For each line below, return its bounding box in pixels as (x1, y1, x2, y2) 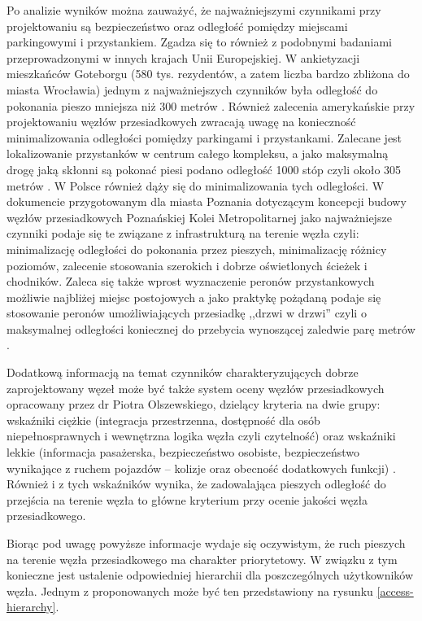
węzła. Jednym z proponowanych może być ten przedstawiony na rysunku (7, 582, 373, 599)
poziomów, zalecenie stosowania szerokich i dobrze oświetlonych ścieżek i (7, 256, 368, 273)
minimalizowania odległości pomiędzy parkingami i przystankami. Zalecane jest (7, 129, 402, 146)
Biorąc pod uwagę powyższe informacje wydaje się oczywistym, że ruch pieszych (7, 535, 406, 551)
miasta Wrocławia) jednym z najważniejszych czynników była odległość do (7, 81, 378, 98)
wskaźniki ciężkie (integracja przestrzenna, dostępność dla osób (7, 411, 320, 428)
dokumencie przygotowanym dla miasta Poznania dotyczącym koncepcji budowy (7, 193, 407, 210)
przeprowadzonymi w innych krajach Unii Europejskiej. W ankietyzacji (7, 49, 360, 66)
